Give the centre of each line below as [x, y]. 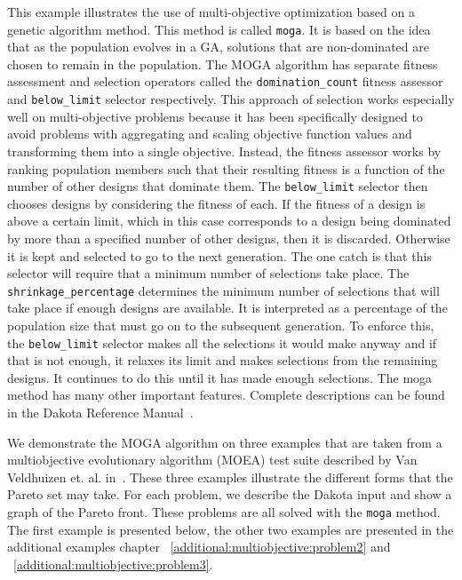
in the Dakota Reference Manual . [100, 413]
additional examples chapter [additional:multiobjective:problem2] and [199, 547]
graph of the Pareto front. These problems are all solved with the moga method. [224, 512]
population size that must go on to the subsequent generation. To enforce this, [221, 325]
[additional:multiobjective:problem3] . [113, 564]
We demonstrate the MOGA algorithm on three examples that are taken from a [225, 442]
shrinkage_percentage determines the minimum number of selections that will [223, 290]
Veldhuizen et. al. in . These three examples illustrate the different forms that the [230, 477]
